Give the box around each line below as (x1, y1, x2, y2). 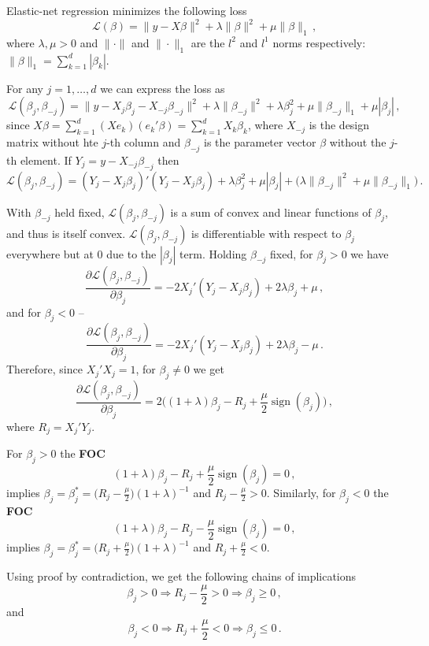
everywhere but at (6, 245, 94, 262)
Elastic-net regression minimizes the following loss (6, 2, 247, 18)
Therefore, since (6, 361, 83, 377)
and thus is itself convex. (6, 225, 126, 241)
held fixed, (54, 203, 105, 220)
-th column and (106, 134, 181, 150)
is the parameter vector (204, 134, 316, 150)
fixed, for (270, 245, 313, 262)
